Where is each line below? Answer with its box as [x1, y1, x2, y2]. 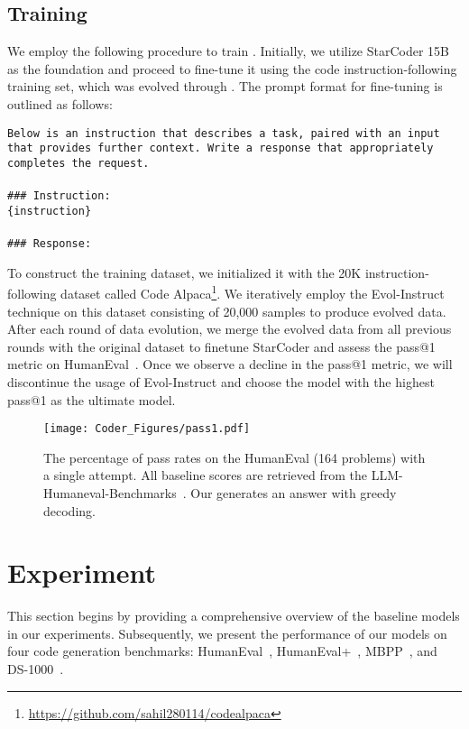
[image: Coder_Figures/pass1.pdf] [43, 422, 251, 436]
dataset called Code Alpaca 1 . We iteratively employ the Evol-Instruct [60, 281, 445, 302]
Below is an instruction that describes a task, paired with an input [7, 126, 440, 140]
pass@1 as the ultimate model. [7, 390, 176, 409]
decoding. [43, 501, 96, 520]
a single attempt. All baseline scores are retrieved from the [43, 466, 368, 484]
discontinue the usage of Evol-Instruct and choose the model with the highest [7, 372, 435, 391]
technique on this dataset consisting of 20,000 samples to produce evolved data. [7, 301, 446, 320]
